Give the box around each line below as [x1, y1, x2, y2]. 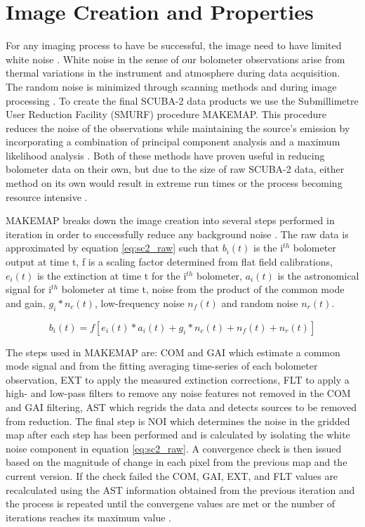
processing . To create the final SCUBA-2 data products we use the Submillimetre [6, 93, 359, 108]
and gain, [6, 295, 46, 310]
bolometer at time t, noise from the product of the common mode [61, 282, 345, 297]
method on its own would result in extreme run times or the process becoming [6, 176, 343, 190]
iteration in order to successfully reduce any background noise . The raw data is [6, 226, 349, 241]
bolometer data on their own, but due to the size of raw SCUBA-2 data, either [6, 162, 345, 176]
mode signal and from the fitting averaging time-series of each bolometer [6, 358, 318, 373]
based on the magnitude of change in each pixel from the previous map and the [6, 455, 347, 469]
